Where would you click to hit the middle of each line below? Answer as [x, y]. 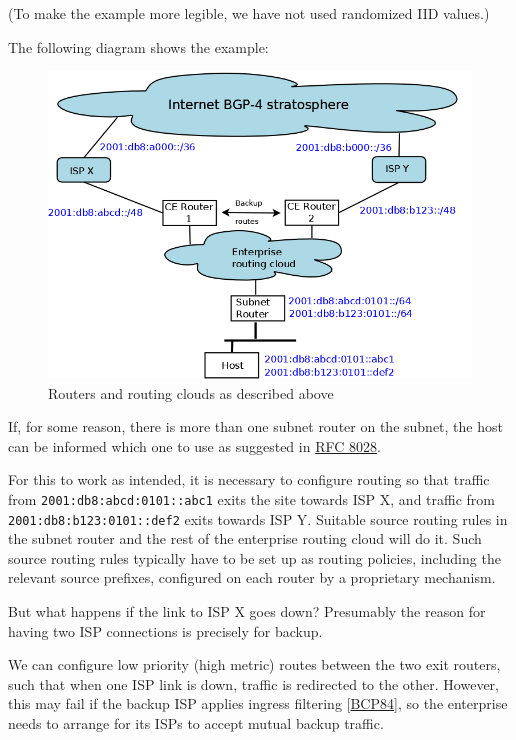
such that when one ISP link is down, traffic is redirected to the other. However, [253, 683]
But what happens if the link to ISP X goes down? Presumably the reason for [247, 610]
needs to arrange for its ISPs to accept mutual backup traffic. [196, 722]
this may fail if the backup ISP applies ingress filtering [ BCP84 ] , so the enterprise [258, 703]
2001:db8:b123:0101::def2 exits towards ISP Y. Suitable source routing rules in [258, 518]
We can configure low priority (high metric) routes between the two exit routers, [254, 664]
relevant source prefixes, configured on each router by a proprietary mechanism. [252, 577]
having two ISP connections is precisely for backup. [165, 630]
